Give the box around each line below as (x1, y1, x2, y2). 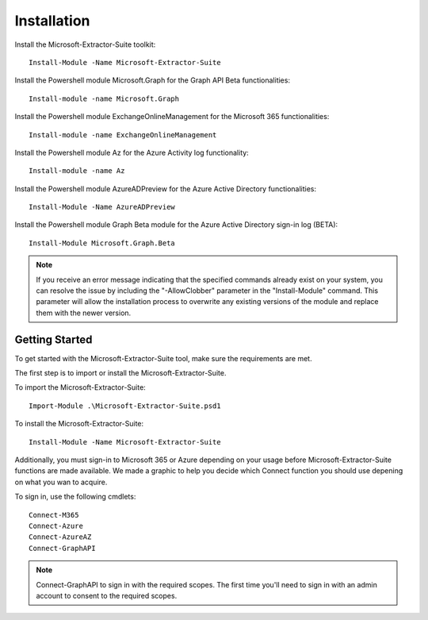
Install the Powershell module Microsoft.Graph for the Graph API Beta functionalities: (14, 75, 291, 85)
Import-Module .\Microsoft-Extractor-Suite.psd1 (29, 401, 221, 410)
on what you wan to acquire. (14, 477, 108, 487)
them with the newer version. (36, 308, 132, 318)
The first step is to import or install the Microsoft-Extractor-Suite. (14, 368, 227, 378)
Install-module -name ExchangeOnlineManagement (29, 130, 217, 139)
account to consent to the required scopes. (36, 591, 178, 600)
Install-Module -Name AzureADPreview (29, 202, 176, 212)
